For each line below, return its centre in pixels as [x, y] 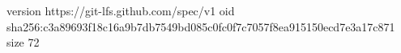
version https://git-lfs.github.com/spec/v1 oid [121, 10]
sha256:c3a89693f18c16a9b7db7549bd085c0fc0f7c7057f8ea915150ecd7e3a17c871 [201, 26]
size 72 [23, 42]
